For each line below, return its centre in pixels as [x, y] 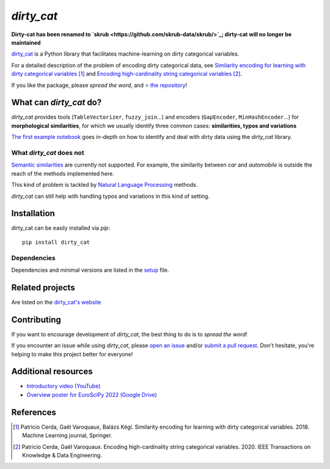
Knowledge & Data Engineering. [62, 455]
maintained [26, 42]
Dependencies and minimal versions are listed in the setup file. [90, 270]
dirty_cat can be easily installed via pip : [61, 228]
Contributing [36, 319]
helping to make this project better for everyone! [72, 354]
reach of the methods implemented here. [63, 173]
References [34, 412]
